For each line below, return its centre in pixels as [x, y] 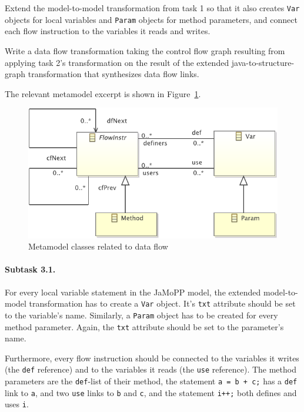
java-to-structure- [263, 62]
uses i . [17, 404]
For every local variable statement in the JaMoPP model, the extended [133, 292]
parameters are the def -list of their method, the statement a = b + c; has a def [151, 381]
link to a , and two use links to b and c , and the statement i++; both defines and [151, 392]
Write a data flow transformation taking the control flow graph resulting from [145, 50]
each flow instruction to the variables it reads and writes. [108, 31]
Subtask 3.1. [30, 269]
